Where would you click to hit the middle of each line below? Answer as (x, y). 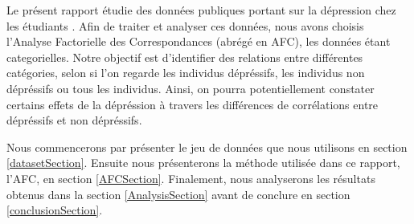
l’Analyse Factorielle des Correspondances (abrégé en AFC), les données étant (199, 41)
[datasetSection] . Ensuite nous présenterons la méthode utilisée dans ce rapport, (203, 163)
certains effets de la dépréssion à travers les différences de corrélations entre (193, 104)
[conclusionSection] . (55, 210)
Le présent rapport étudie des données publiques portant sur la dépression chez (201, 10)
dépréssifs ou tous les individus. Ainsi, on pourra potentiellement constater (191, 88)
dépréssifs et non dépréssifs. (74, 120)
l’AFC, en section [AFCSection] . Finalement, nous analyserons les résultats (191, 178)
